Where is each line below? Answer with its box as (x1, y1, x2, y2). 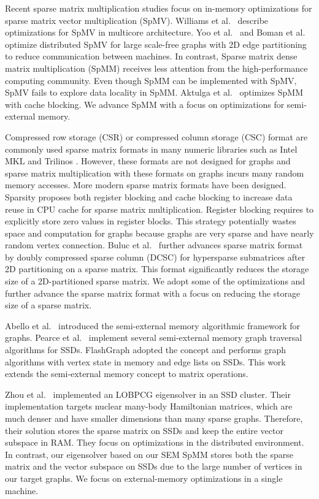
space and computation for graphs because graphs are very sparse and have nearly (5, 226, 314, 239)
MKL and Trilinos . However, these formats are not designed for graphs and (5, 154, 291, 167)
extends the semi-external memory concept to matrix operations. (5, 367, 248, 380)
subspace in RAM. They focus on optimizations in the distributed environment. (5, 436, 304, 449)
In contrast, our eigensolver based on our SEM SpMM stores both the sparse (5, 448, 293, 460)
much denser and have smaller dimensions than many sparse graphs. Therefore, (5, 412, 303, 424)
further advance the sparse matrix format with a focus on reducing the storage (5, 286, 301, 299)
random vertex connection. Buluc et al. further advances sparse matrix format (5, 238, 303, 251)
